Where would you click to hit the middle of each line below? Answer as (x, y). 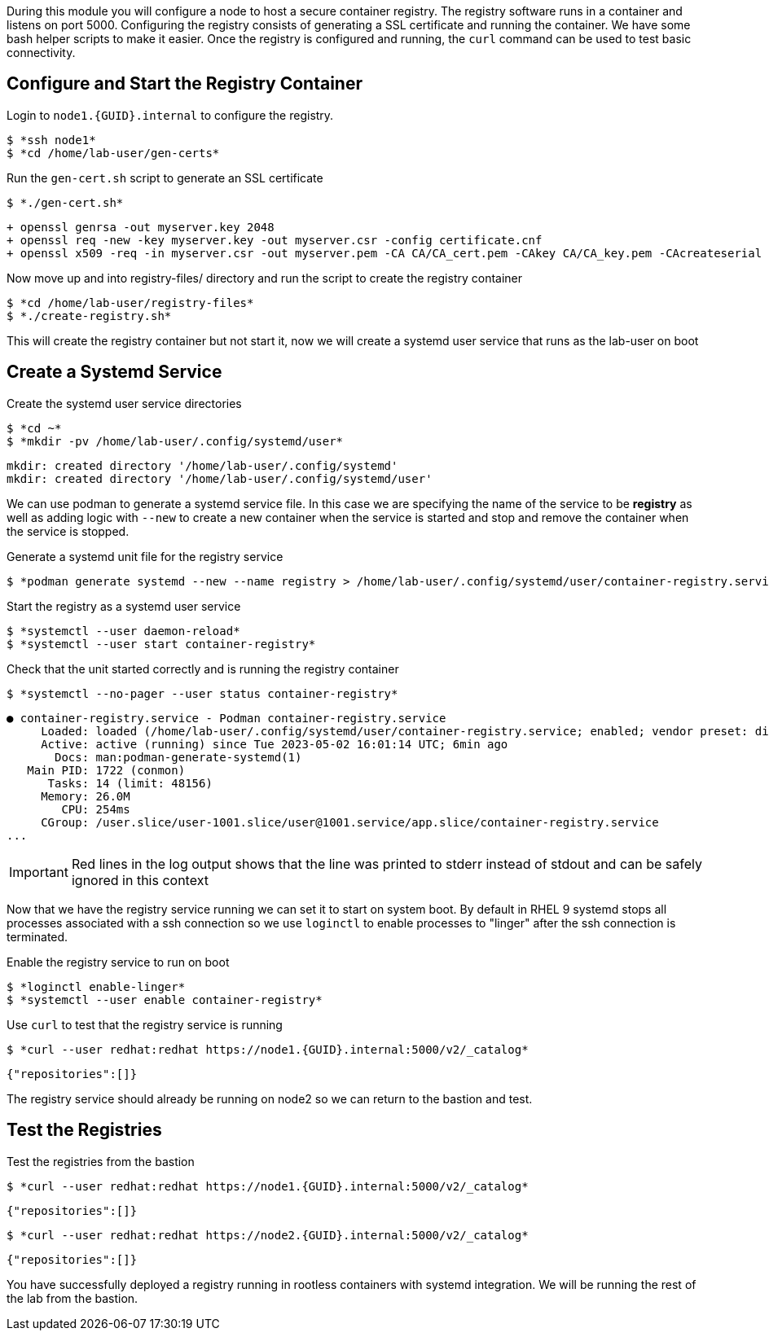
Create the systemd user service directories (124, 403)
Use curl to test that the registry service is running (145, 1024)
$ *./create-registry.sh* (89, 316)
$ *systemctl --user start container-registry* (161, 644)
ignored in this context (140, 880)
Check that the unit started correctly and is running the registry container (203, 668)
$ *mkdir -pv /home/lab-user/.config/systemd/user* (175, 441)
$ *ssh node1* (51, 140)
